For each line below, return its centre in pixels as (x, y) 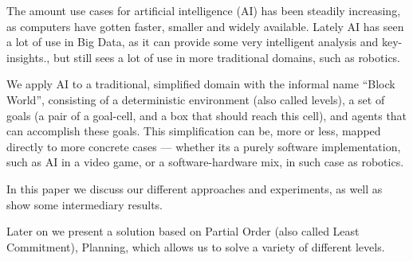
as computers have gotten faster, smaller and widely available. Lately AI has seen (205, 26)
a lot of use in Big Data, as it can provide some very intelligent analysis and (193, 42)
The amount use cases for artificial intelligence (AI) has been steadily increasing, (204, 10)
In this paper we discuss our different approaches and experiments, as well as (195, 188)
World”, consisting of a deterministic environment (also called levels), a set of (196, 99)
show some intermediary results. (85, 204)
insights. (27, 57)
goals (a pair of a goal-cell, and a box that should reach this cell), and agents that (207, 115)
